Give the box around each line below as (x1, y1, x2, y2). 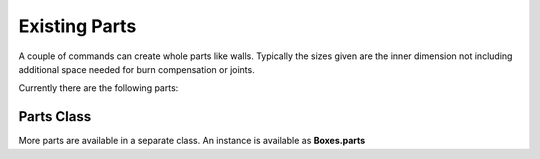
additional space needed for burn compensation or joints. (18, 63, 255, 75)
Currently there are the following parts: (18, 82, 179, 94)
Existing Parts (18, 15, 137, 37)
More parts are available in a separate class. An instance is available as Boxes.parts (18, 135, 366, 147)
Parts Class (18, 108, 92, 125)
